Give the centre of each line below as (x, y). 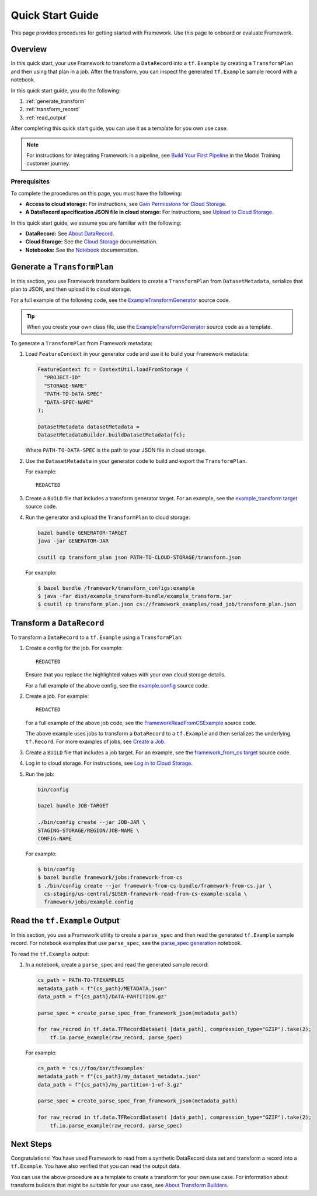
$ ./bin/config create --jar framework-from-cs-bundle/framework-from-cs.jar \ (155, 886)
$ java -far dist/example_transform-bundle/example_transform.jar (135, 596)
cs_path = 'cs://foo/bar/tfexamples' (92, 1068)
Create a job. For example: (57, 696)
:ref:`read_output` (46, 118)
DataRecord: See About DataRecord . (70, 233)
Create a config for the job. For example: (74, 648)
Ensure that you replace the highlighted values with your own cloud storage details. (126, 675)
